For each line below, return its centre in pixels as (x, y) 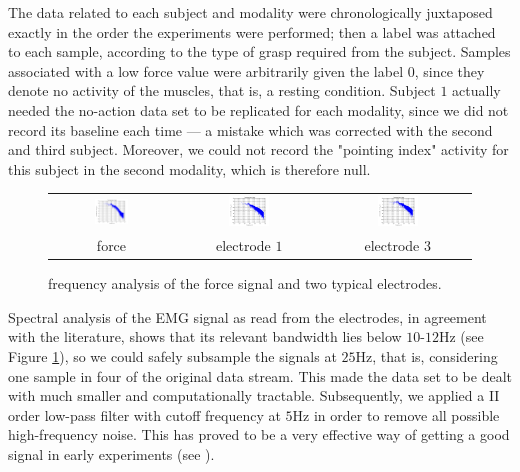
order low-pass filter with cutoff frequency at (144, 414)
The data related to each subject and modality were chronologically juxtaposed (250, 12)
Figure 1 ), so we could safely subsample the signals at (172, 356)
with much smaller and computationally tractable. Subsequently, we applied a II (254, 395)
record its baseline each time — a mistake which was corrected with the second (250, 129)
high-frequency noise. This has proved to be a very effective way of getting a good (259, 434)
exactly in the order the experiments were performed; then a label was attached (252, 31)
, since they (449, 70)
